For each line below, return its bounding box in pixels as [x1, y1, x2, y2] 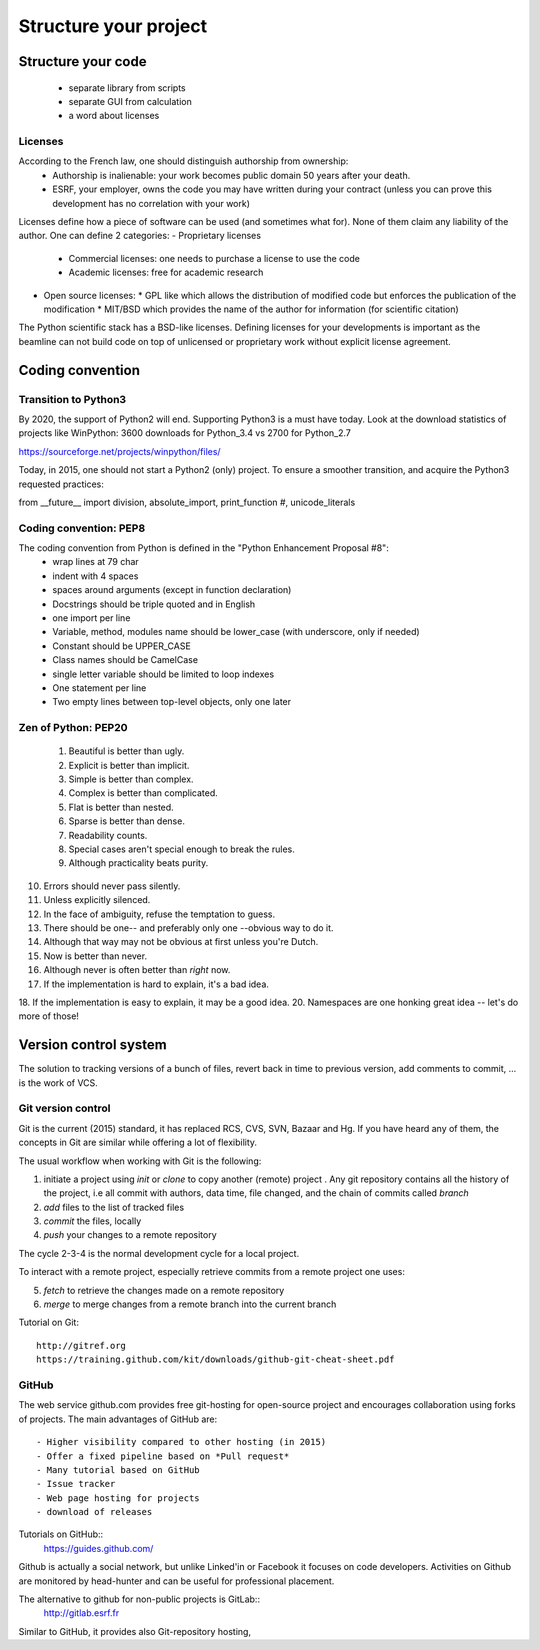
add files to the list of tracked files [43, 1201, 185, 1213]
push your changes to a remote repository [43, 1229, 217, 1241]
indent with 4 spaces [52, 570, 139, 582]
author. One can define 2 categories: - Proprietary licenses [18, 230, 262, 242]
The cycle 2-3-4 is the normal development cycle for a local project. [18, 1247, 300, 1259]
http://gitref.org [36, 1340, 127, 1351]
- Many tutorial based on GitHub [36, 1464, 200, 1475]
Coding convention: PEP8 [18, 521, 146, 535]
